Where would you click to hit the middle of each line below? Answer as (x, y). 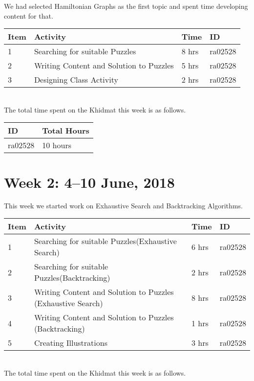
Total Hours (66, 131)
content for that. (29, 15)
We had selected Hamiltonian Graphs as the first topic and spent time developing (126, 6)
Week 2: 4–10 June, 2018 (89, 182)
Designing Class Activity (76, 80)
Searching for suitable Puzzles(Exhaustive (105, 241)
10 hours (57, 145)
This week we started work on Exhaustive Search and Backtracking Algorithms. (123, 205)
